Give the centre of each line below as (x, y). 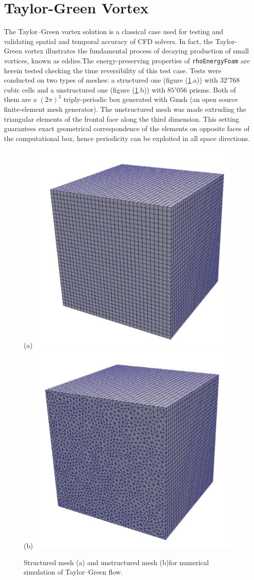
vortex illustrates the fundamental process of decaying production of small (137, 51)
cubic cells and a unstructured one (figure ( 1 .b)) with (85, 89)
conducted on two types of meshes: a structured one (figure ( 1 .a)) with (111, 80)
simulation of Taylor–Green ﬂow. (73, 572)
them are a (21, 99)
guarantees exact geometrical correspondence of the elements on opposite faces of (127, 128)
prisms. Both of (212, 89)
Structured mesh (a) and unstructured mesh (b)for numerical (116, 562)
